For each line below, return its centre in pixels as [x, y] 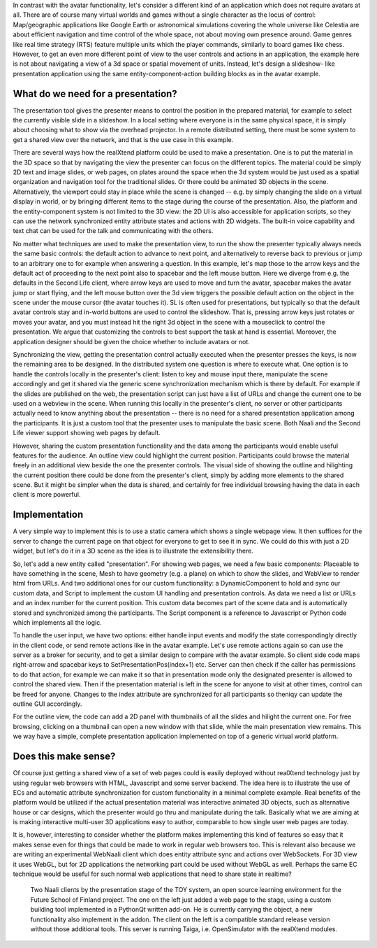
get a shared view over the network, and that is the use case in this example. [123, 139]
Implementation [48, 515]
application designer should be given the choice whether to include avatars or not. [132, 341]
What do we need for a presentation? [95, 93]
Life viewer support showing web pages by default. [87, 433]
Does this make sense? [64, 757]
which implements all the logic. [57, 622]
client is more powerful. [47, 495]
